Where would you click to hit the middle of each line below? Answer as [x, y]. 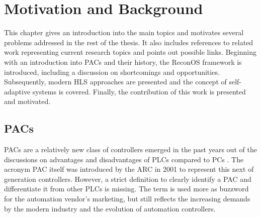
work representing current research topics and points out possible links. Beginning [130, 52]
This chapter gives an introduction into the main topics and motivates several [124, 32]
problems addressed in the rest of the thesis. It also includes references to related [129, 42]
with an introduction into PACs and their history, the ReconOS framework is [123, 62]
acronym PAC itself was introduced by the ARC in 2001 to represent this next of [129, 169]
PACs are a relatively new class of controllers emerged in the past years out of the [130, 149]
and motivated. [27, 101]
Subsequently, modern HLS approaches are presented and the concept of [115, 82]
